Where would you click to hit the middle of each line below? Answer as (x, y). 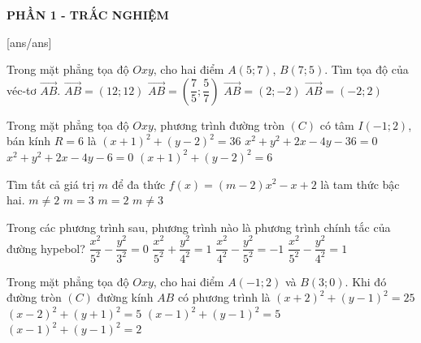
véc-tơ (22, 90)
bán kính (29, 141)
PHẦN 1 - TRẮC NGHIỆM (88, 15)
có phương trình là (224, 297)
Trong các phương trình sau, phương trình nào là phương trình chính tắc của (199, 227)
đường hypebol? (46, 248)
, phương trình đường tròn (219, 124)
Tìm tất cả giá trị (51, 184)
